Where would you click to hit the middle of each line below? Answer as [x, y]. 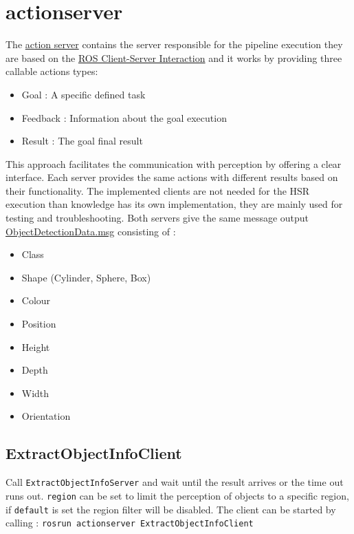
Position [39, 324]
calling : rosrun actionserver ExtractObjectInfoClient [130, 523]
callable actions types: [52, 71]
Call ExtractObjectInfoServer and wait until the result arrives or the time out [175, 482]
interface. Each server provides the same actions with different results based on [172, 177]
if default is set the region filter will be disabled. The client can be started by [171, 509]
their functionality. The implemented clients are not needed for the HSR [158, 190]
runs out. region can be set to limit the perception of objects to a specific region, [177, 495]
